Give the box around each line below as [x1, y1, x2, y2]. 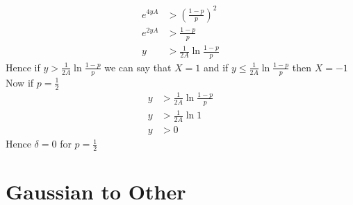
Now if [6, 75, 34, 89]
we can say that [104, 60, 172, 74]
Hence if [6, 60, 40, 74]
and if [203, 60, 229, 74]
